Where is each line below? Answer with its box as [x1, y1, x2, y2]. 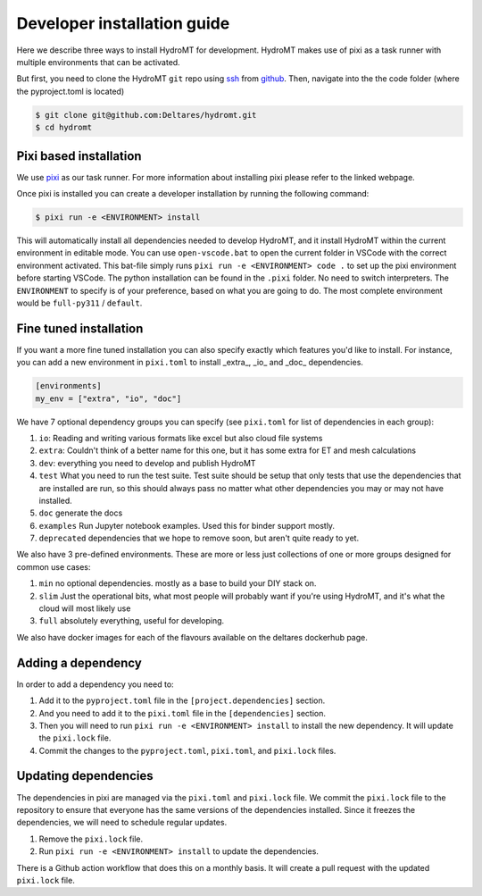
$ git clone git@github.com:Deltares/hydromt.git [35, 110, 257, 120]
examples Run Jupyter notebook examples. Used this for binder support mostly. [38, 520, 335, 531]
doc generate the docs [38, 507, 123, 518]
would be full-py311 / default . [16, 297, 143, 308]
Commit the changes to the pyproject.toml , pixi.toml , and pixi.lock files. [38, 745, 337, 756]
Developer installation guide [16, 13, 230, 33]
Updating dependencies [16, 768, 154, 783]
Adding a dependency [16, 655, 142, 670]
